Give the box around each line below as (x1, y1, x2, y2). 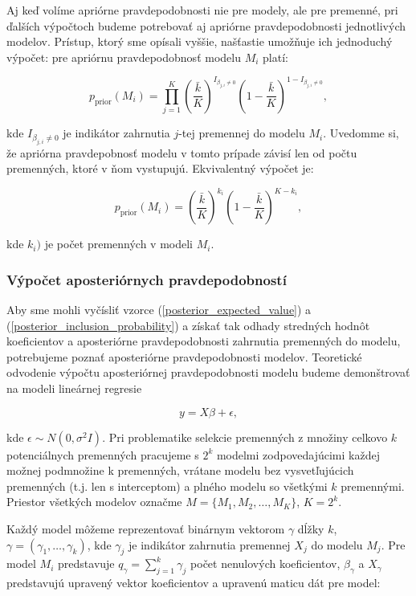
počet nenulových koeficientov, (190, 555, 341, 572)
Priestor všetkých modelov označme (6, 493, 182, 510)
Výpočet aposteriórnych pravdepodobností (6, 269, 287, 289)
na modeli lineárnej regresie (6, 380, 142, 397)
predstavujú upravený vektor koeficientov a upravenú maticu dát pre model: (6, 574, 381, 591)
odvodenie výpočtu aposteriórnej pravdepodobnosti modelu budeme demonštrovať (6, 364, 410, 381)
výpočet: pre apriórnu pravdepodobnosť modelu (6, 48, 241, 65)
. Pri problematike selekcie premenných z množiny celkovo (102, 428, 388, 445)
